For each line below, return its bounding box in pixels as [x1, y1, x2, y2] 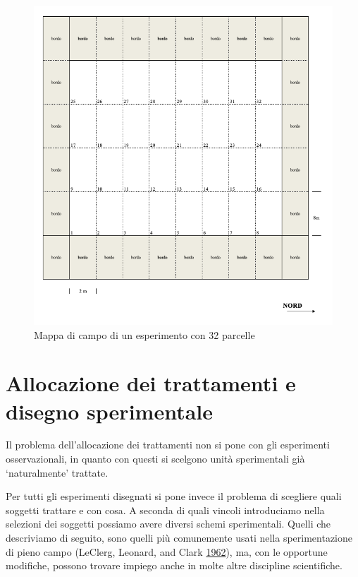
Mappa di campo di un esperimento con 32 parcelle [34, 327, 255, 342]
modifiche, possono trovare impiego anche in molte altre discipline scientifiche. [6, 558, 342, 573]
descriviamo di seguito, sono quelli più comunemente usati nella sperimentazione [6, 530, 352, 545]
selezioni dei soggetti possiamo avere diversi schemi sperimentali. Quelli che [6, 516, 331, 531]
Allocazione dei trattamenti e [6, 369, 296, 398]
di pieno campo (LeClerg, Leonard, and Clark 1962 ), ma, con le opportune [6, 544, 328, 559]
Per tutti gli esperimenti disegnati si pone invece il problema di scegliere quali [6, 489, 342, 504]
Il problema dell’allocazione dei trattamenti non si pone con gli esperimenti [6, 437, 330, 452]
